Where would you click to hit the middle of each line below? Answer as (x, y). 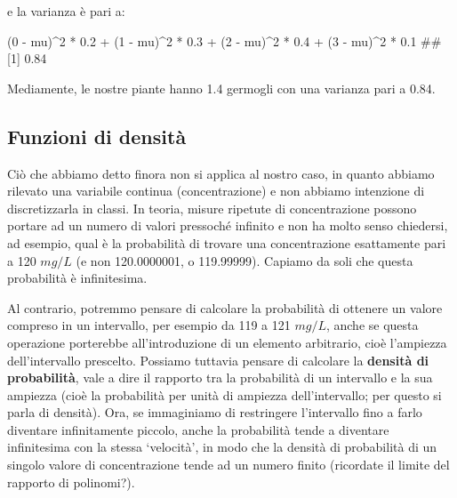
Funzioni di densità (97, 136)
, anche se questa (372, 325)
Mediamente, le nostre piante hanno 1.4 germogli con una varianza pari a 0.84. (221, 88)
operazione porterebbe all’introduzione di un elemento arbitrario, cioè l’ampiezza (227, 342)
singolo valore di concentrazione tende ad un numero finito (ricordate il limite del (228, 465)
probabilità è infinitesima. (77, 278)
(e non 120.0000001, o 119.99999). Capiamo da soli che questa (245, 260)
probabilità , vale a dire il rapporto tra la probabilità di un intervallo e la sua (220, 378)
